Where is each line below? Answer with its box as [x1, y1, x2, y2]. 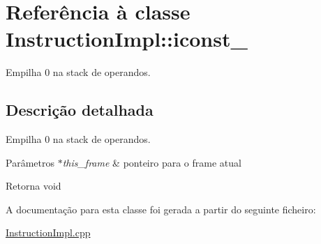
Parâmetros [6, 155, 54, 169]
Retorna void [6, 178, 61, 193]
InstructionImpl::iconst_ [6, 24, 248, 53]
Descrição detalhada [6, 99, 154, 121]
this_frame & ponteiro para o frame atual [62, 155, 241, 169]
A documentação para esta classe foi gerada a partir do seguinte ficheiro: [6, 201, 316, 216]
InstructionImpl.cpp [6, 225, 91, 240]
